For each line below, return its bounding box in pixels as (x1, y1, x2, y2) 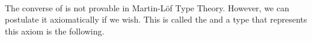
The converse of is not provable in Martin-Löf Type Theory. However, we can (5, 1, 290, 14)
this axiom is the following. (5, 24, 105, 37)
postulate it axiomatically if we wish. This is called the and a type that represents (5, 13, 307, 26)
